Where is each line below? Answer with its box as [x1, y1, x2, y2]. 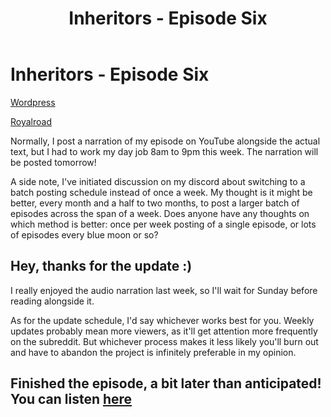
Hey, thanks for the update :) [10, 258, 193, 275]
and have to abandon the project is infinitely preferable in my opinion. [10, 346, 297, 358]
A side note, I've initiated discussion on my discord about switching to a [10, 175, 306, 187]
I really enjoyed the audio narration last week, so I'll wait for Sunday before [10, 284, 318, 296]
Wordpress [10, 96, 56, 108]
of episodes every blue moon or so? [10, 228, 159, 241]
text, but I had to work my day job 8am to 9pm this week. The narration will [10, 145, 319, 157]
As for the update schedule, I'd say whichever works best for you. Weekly [10, 314, 315, 326]
